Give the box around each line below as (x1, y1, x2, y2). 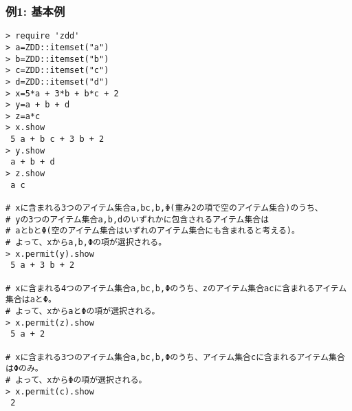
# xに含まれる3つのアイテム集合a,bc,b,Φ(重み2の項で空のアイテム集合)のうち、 (5, 203, 323, 213)
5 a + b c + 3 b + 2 (10, 134, 104, 145)
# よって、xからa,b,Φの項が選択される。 (5, 238, 167, 248)
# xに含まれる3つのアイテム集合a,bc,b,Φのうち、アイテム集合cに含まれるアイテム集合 (5, 352, 345, 362)
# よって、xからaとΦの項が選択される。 (5, 306, 160, 316)
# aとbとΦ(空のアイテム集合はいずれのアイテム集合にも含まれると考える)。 (5, 226, 300, 236)
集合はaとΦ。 (5, 295, 56, 305)
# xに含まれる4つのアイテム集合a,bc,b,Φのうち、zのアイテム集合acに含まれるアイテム (5, 283, 347, 293)
